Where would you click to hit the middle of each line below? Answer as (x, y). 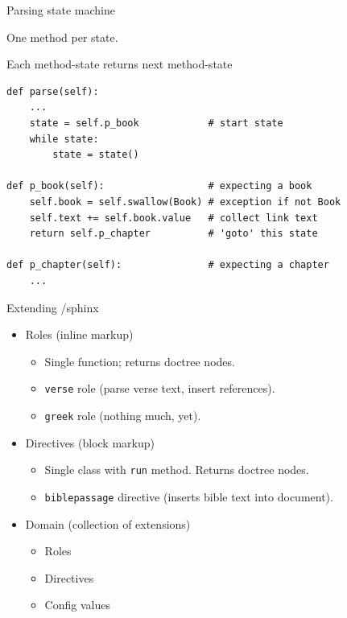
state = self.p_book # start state (156, 123)
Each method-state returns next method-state (120, 64)
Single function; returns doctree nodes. (140, 361)
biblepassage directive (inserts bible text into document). (189, 496)
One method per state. (62, 37)
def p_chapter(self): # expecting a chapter (168, 265)
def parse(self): (53, 91)
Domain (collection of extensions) (108, 523)
